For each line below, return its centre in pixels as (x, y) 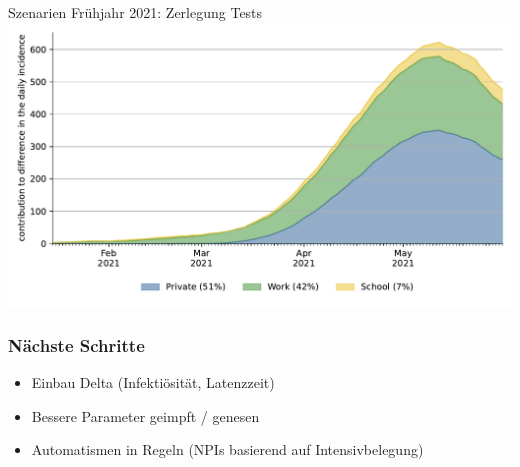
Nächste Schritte (76, 344)
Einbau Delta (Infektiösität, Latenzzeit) (153, 381)
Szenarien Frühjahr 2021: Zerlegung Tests (135, 12)
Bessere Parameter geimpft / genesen (145, 415)
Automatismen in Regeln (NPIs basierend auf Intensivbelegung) (227, 449)
